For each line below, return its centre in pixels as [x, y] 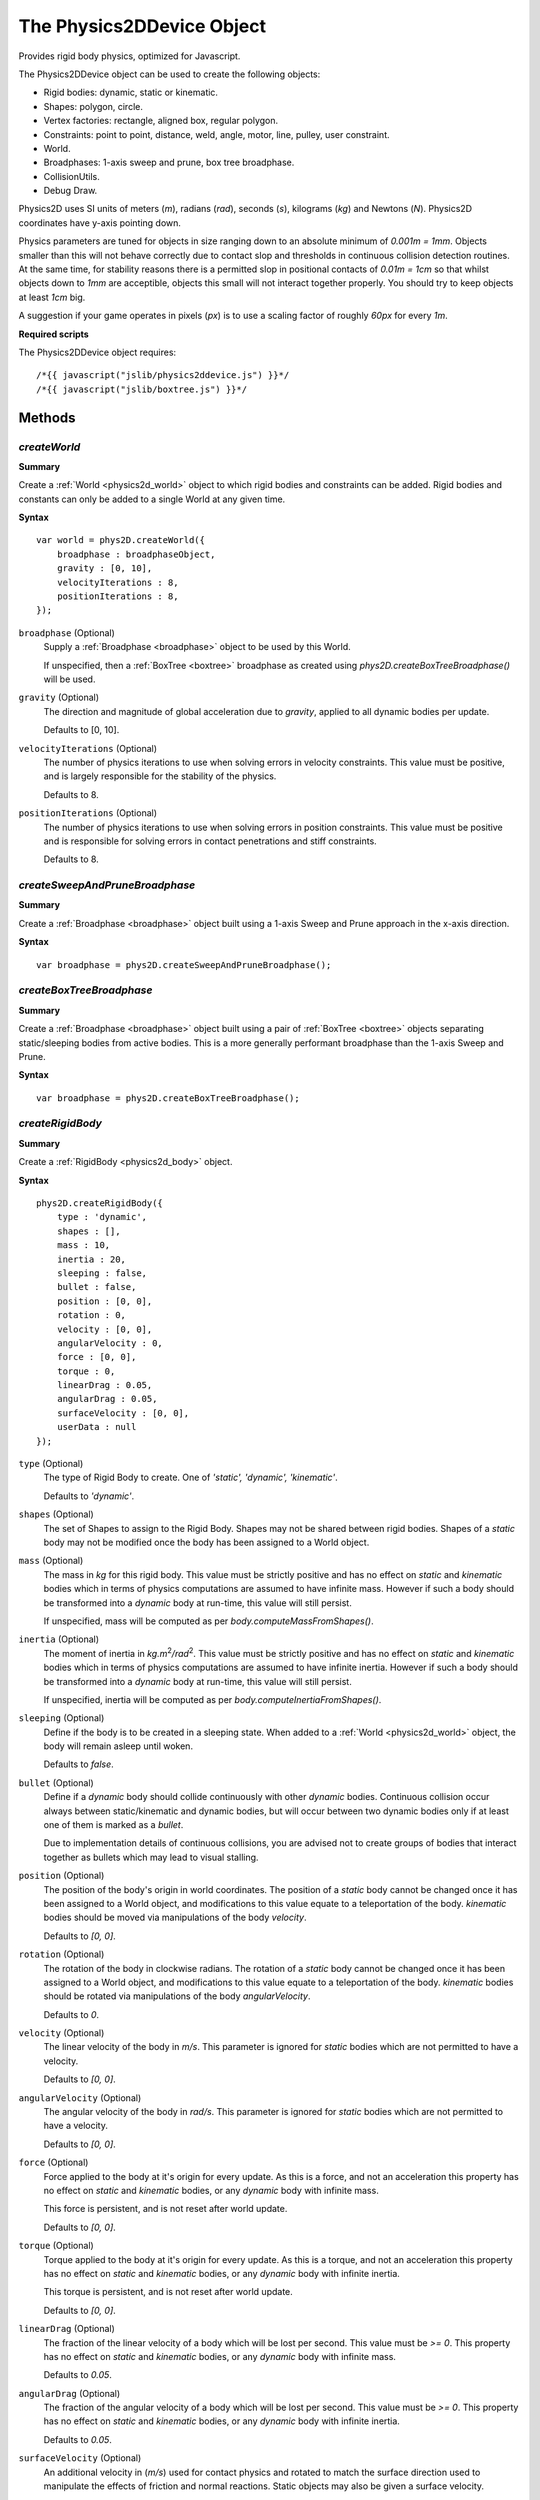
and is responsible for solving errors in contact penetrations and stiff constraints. [210, 841]
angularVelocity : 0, [110, 1343]
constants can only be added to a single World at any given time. [152, 499]
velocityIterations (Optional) [88, 748]
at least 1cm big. [52, 297]
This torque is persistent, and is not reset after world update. [168, 2292]
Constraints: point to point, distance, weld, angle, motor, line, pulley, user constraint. [216, 134]
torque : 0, [86, 1371]
